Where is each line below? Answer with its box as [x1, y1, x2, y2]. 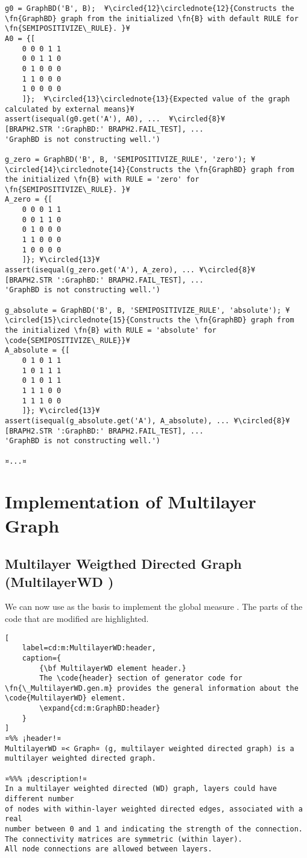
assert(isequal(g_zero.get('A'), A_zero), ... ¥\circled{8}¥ [5, 266, 256, 275]
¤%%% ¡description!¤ [5, 774, 87, 783]
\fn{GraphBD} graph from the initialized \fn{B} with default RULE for [5, 14, 299, 23]
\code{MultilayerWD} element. [5, 694, 126, 703]
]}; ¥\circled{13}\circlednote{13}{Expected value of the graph [22, 94, 290, 103]
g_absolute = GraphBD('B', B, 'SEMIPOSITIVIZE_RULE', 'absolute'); [5, 306, 282, 315]
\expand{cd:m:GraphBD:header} [39, 704, 160, 713]
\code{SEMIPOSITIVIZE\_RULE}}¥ [5, 336, 130, 345]
